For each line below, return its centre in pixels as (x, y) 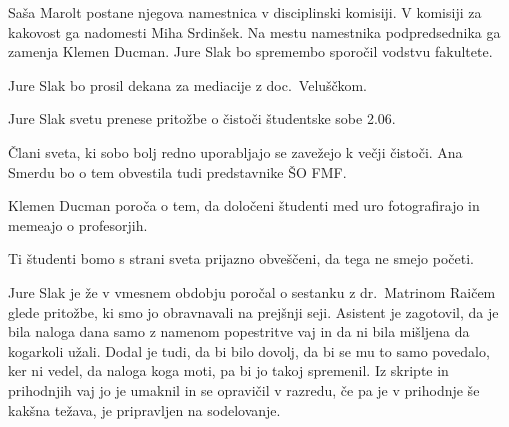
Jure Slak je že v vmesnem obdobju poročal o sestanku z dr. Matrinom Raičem (252, 291)
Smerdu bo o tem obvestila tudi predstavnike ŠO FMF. (177, 171)
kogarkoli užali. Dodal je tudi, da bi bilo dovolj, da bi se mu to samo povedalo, (249, 350)
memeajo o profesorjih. (78, 224)
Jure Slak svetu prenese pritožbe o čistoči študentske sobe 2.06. (202, 118)
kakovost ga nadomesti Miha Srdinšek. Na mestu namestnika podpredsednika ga (254, 31)
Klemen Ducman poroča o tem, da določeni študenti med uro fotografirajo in (244, 205)
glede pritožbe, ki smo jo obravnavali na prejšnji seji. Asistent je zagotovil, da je (253, 311)
